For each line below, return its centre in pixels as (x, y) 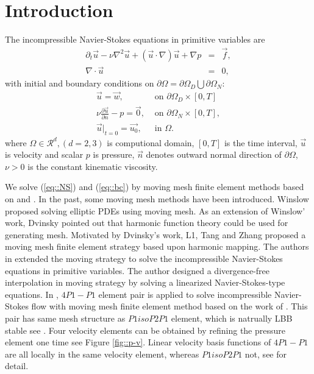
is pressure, (114, 154)
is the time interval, (261, 142)
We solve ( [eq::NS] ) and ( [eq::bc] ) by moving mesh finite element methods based (155, 187)
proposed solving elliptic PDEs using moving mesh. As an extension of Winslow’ (155, 210)
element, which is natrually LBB (232, 318)
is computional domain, (151, 142)
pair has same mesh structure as (65, 318)
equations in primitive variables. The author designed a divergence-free (137, 270)
